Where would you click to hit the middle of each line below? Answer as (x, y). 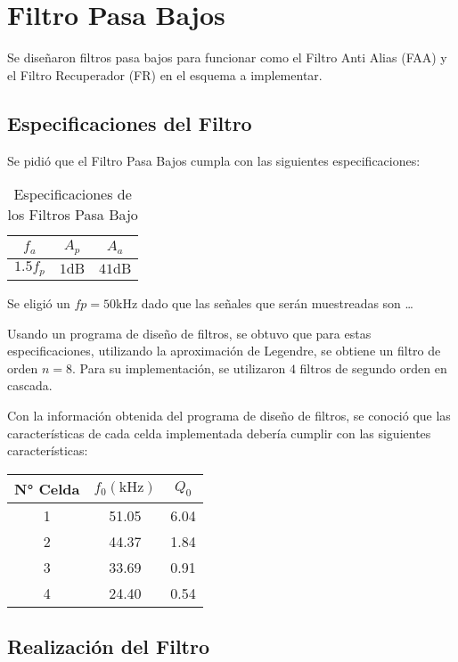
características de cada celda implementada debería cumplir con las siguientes (219, 433)
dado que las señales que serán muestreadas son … (277, 302)
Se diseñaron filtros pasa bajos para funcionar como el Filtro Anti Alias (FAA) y (227, 57)
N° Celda (47, 488)
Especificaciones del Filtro (130, 123)
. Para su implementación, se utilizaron (179, 368)
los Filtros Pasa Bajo (73, 215)
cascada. (30, 385)
